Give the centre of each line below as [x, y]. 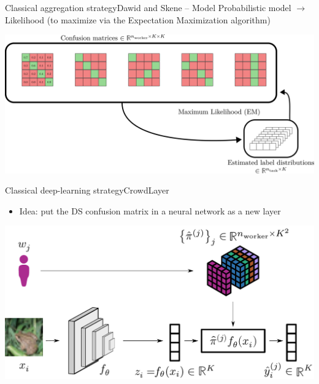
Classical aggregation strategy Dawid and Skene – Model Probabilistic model [148, 7]
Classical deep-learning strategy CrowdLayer [87, 190]
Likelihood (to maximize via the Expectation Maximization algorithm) [138, 19]
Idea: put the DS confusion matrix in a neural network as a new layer [150, 210]
